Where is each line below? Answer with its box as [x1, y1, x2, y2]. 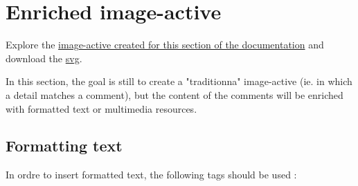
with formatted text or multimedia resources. [6, 101, 197, 115]
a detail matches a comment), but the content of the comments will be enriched [6, 87, 343, 102]
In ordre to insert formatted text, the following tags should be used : [6, 167, 297, 182]
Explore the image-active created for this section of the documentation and [6, 37, 324, 52]
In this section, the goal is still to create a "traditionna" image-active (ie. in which [6, 74, 352, 89]
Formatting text [6, 135, 123, 156]
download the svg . [6, 50, 82, 65]
